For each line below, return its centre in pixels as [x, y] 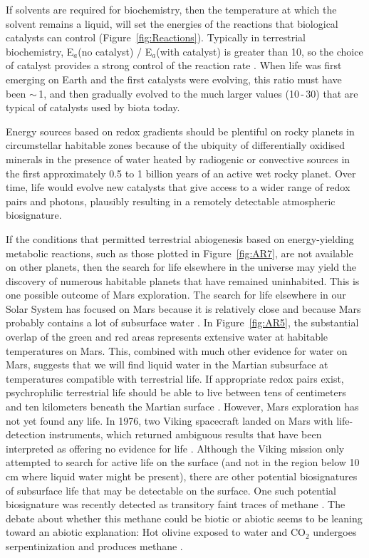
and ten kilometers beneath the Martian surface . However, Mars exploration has [182, 407]
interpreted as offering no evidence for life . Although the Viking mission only [175, 448]
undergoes [335, 532]
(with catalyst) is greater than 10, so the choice [260, 51]
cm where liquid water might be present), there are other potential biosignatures [182, 476]
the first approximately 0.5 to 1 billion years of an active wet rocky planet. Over [181, 173]
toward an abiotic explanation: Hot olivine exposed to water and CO [156, 532]
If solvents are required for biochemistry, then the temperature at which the [171, 9]
